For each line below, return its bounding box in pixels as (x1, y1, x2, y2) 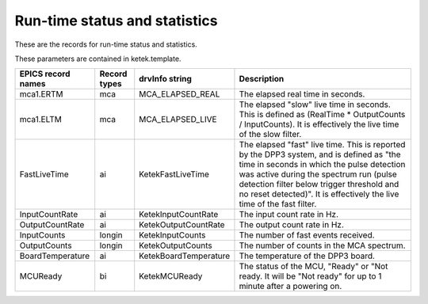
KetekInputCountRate (139, 209, 219, 220)
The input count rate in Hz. (239, 209, 339, 220)
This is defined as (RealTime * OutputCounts (239, 109, 406, 120)
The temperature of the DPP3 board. (239, 250, 376, 261)
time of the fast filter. (239, 199, 317, 210)
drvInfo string (139, 74, 192, 85)
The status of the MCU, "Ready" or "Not (239, 261, 388, 272)
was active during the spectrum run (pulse (239, 169, 398, 180)
